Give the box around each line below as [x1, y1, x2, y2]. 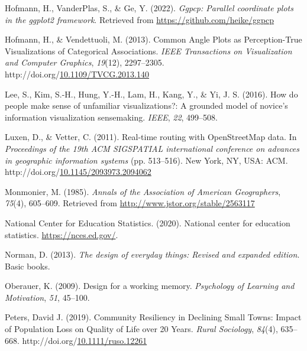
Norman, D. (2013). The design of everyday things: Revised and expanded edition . [5, 248, 300, 261]
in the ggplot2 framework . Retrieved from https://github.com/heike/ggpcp [5, 13, 274, 25]
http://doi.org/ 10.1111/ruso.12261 [22, 334, 147, 346]
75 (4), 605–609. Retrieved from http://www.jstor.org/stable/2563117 [5, 197, 255, 209]
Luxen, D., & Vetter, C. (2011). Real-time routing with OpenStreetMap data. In [5, 131, 297, 143]
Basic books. [5, 259, 50, 272]
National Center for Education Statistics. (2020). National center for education [5, 216, 290, 229]
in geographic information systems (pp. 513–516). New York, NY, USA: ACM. [5, 154, 288, 166]
